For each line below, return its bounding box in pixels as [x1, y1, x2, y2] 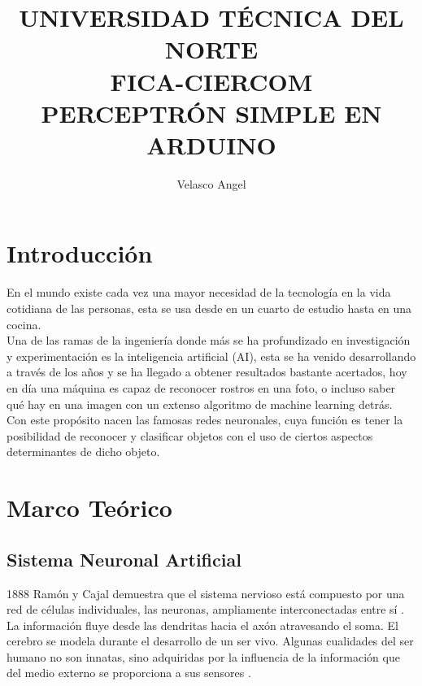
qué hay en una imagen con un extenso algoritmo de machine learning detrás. [7, 395, 393, 412]
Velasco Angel [176, 175, 246, 192]
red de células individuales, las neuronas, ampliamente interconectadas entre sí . [7, 601, 405, 618]
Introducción [7, 237, 153, 270]
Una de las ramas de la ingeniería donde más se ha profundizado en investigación [7, 332, 411, 349]
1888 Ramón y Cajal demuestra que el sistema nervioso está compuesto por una [7, 584, 405, 601]
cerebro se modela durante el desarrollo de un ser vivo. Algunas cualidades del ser [7, 632, 414, 649]
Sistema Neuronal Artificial [7, 546, 241, 571]
